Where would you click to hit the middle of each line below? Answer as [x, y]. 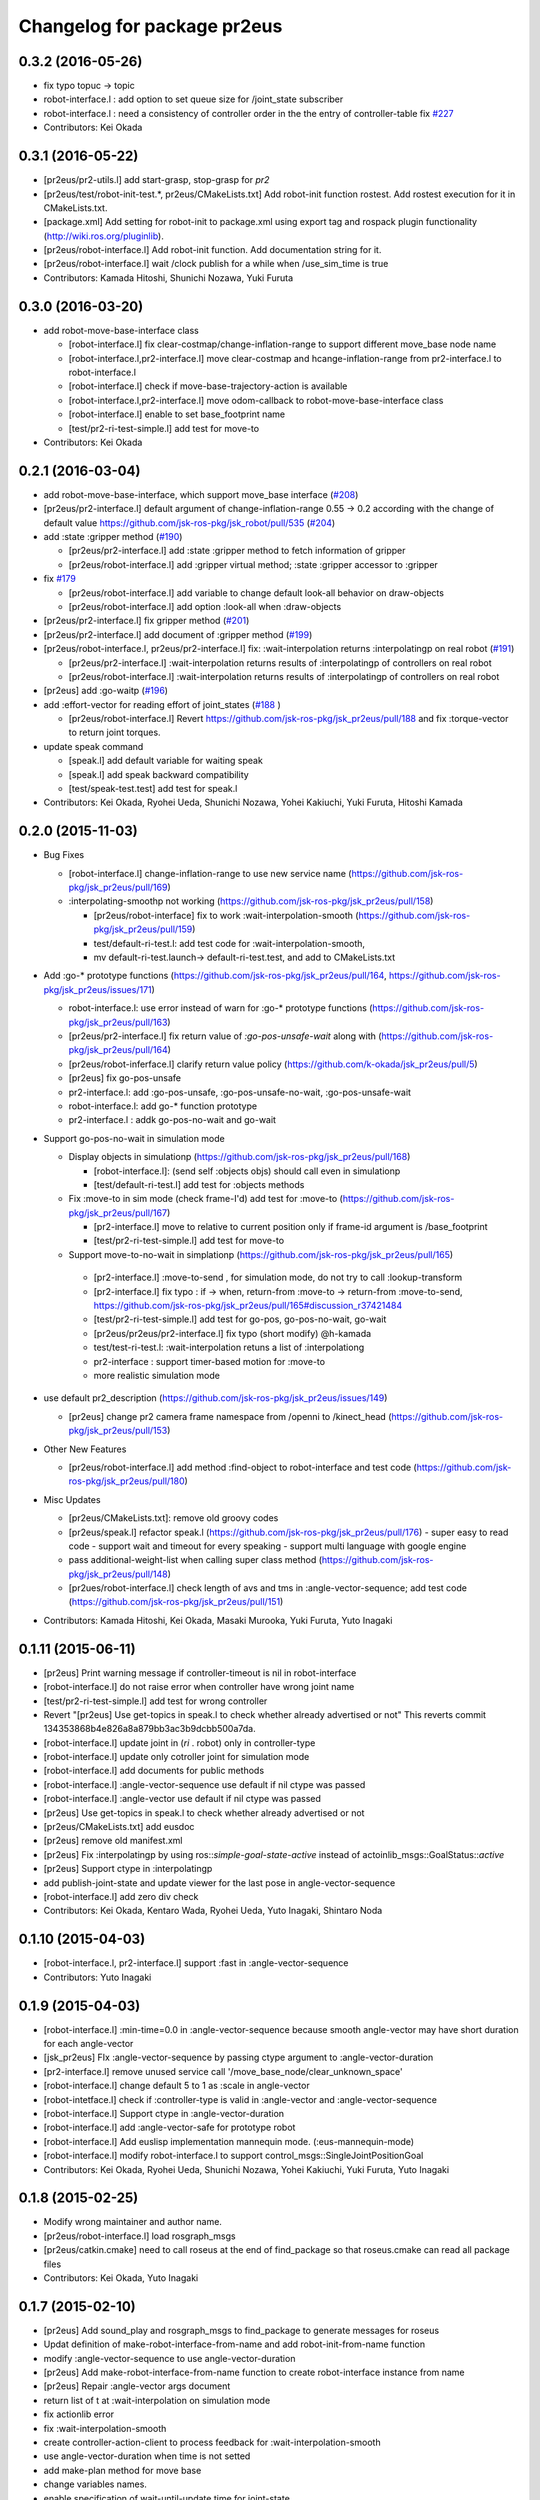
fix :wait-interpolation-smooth [105, 2428]
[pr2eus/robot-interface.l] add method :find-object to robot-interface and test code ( [242, 1467]
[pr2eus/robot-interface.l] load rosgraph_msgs [139, 2236]
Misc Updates [72, 1499]
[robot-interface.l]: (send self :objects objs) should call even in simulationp [247, 1171]
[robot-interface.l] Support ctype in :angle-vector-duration [164, 2113]
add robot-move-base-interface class [121, 330]
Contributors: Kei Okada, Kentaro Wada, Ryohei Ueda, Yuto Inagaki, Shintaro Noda [213, 1911]
